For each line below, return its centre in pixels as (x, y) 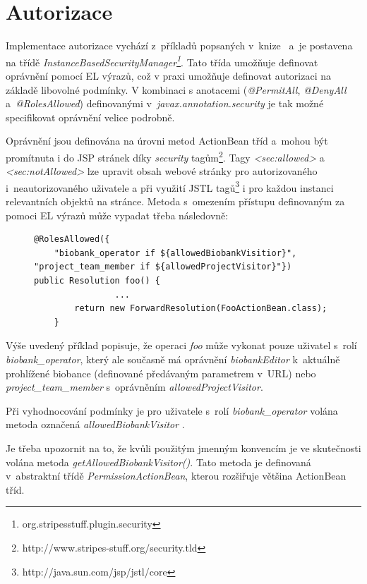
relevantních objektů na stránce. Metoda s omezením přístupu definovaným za (175, 201)
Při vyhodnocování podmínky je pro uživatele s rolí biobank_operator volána (172, 410)
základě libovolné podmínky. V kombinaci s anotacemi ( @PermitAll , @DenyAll (176, 89)
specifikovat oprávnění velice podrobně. (90, 117)
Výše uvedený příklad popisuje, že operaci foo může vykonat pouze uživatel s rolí (181, 345)
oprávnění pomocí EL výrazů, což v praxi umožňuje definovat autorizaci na (169, 75)
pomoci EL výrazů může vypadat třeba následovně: (117, 215)
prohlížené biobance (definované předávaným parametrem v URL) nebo (161, 373)
